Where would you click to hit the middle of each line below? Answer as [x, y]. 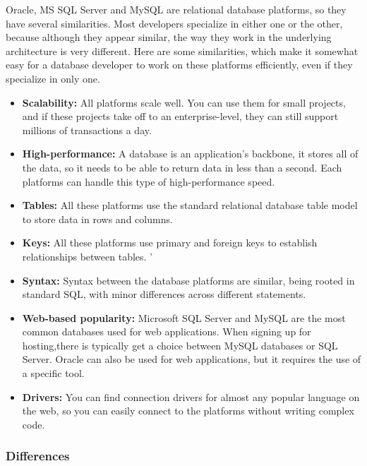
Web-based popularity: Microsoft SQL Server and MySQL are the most [184, 317]
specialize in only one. [53, 78]
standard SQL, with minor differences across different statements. [164, 294]
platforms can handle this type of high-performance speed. [149, 181]
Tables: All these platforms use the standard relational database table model [190, 205]
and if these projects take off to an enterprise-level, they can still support [180, 116]
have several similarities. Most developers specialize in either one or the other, [174, 23]
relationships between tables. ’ [88, 256]
